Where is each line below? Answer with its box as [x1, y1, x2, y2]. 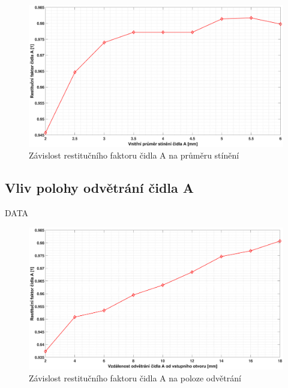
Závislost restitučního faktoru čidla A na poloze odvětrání [29, 371, 241, 384]
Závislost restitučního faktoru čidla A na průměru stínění [29, 149, 239, 162]
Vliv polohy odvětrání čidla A [5, 178, 194, 197]
